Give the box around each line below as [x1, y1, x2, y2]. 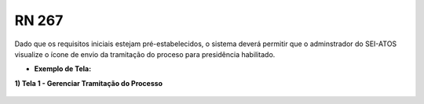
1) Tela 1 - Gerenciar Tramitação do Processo [14, 78, 163, 88]
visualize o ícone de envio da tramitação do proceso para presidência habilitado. [14, 49, 276, 59]
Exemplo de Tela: [34, 64, 92, 74]
